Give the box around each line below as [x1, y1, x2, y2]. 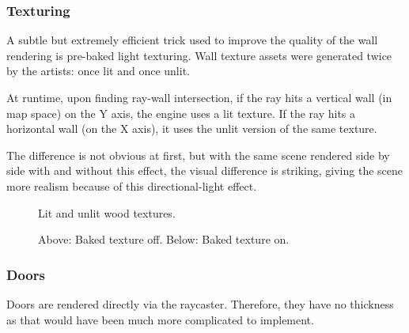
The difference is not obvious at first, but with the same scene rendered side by [6, 146, 390, 163]
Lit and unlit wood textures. [38, 204, 176, 221]
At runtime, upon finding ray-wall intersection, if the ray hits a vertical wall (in [6, 89, 392, 105]
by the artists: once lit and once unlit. [6, 62, 190, 79]
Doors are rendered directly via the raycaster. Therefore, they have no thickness [6, 295, 394, 312]
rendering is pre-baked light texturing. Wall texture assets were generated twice [6, 47, 392, 63]
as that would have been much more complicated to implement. [6, 311, 314, 327]
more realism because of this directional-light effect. [6, 177, 257, 194]
